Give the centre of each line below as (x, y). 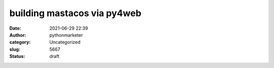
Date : (15, 28)
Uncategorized (65, 42)
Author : (18, 35)
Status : (17, 56)
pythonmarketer (66, 35)
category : (20, 42)
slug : (15, 49)
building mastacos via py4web (75, 13)
